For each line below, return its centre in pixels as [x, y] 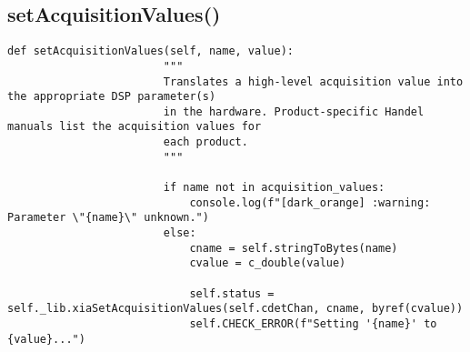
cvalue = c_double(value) [268, 263]
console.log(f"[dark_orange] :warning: [310, 202]
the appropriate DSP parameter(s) [112, 97]
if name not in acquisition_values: [274, 188]
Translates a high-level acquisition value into [313, 81]
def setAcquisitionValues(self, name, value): [150, 51]
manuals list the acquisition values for [135, 127]
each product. [205, 142]
